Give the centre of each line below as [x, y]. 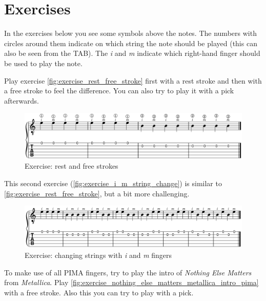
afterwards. [22, 100]
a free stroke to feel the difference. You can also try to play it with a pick [119, 91]
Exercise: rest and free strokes [71, 166]
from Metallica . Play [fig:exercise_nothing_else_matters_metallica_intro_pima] [131, 282]
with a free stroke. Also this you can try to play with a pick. [99, 292]
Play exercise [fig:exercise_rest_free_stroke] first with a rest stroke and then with [133, 80]
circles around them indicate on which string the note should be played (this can [131, 43]
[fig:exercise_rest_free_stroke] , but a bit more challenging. [97, 193]
